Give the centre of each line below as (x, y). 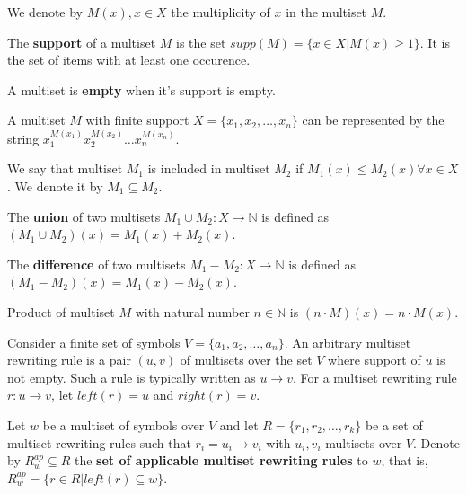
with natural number (192, 311)
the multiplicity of (220, 12)
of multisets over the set (246, 360)
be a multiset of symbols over (123, 424)
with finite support (137, 120)
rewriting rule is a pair (69, 360)
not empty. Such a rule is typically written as (132, 377)
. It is (435, 42)
